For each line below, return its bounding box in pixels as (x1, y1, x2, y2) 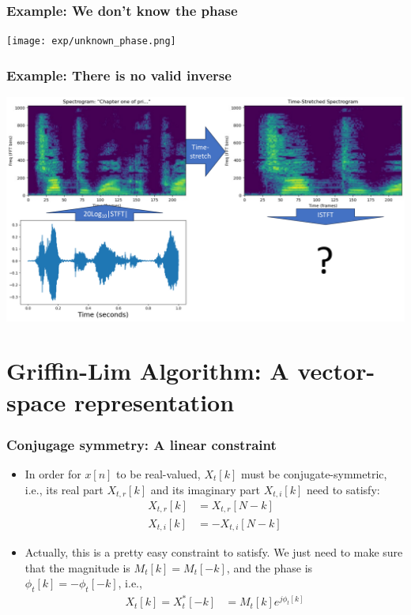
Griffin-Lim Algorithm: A (6, 354, 289, 387)
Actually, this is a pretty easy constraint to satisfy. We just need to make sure (25, 543, 403, 560)
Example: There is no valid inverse (6, 65, 232, 84)
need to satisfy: (306, 481, 380, 497)
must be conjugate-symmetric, (240, 465, 387, 482)
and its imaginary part (150, 481, 260, 497)
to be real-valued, (116, 465, 201, 482)
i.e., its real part (25, 481, 104, 497)
